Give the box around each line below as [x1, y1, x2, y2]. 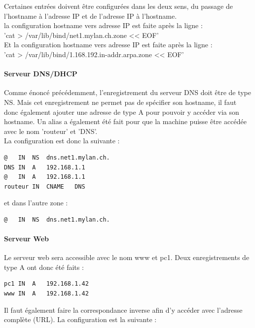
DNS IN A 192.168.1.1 [4, 164, 85, 171]
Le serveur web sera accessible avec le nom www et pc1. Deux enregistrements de [4, 252, 250, 262]
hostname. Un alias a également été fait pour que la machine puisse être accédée [4, 116, 247, 127]
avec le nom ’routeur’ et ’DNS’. [4, 126, 98, 136]
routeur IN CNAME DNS [4, 183, 85, 190]
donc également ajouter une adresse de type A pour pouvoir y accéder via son [4, 106, 239, 117]
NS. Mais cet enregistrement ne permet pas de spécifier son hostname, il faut [4, 97, 237, 107]
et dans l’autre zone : [4, 197, 68, 208]
